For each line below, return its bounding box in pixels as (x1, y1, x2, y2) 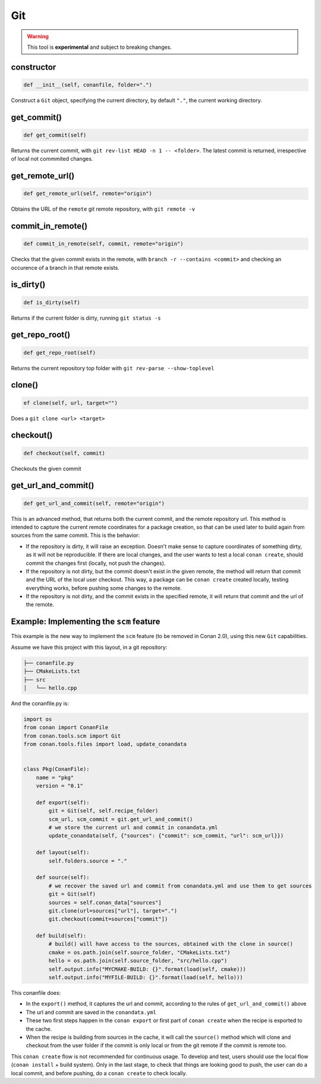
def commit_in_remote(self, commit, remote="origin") (23, 240, 184, 247)
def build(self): (36, 932, 87, 939)
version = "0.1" (36, 783, 83, 789)
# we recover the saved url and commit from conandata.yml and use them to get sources (48, 882, 312, 889)
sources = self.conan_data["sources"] (48, 899, 162, 906)
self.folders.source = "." (48, 857, 127, 864)
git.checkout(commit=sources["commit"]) (48, 916, 168, 923)
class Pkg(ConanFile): (23, 766, 90, 773)
